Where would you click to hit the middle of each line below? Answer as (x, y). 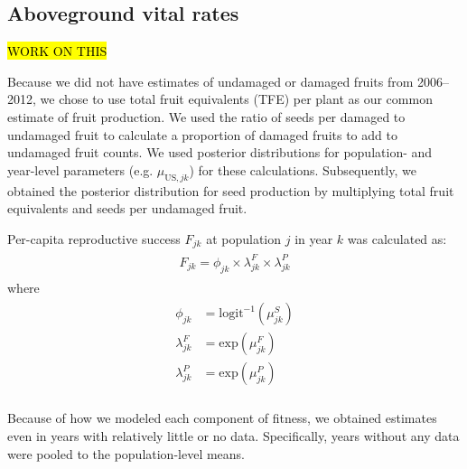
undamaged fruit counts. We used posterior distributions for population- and (220, 152)
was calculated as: (397, 238)
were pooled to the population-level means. (126, 453)
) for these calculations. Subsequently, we (303, 169)
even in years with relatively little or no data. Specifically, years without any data (233, 435)
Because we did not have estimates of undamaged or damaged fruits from (210, 81)
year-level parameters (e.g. (80, 169)
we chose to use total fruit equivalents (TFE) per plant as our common (236, 99)
